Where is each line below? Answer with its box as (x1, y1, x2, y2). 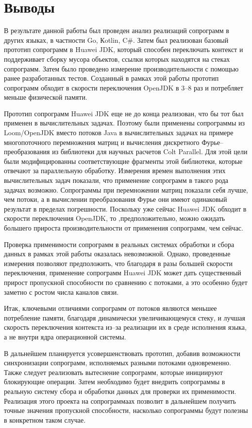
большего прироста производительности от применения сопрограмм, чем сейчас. (4, 223, 243, 232)
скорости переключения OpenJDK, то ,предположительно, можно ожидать (4, 213, 225, 223)
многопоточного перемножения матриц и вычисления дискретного (4, 137, 200, 147)
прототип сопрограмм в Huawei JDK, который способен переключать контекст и (4, 44, 243, 54)
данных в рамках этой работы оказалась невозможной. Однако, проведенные (4, 249, 231, 259)
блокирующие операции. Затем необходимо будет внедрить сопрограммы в (4, 376, 225, 387)
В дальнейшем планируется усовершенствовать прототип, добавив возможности (4, 348, 240, 358)
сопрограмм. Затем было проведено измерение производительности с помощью (4, 63, 239, 73)
